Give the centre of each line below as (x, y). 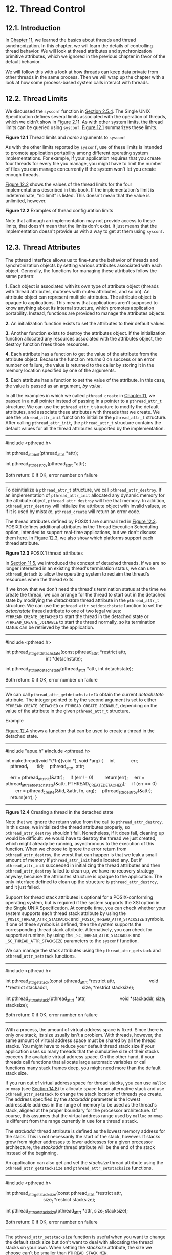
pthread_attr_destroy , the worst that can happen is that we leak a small (81, 855)
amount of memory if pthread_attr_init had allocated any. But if (74, 860)
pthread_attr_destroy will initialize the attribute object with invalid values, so (86, 506)
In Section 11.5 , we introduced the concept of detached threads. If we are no (86, 563)
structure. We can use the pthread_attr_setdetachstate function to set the (84, 606)
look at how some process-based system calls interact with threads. (77, 83)
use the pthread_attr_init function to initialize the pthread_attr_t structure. (86, 417)
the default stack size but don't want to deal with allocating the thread (79, 1242)
